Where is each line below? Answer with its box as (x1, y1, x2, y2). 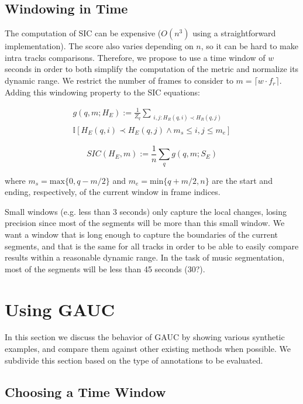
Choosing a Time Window (5, 382, 166, 400)
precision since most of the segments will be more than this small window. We (5, 217, 285, 229)
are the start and (212, 174, 273, 186)
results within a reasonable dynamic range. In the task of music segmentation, (5, 251, 285, 263)
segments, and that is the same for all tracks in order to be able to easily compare (5, 239, 299, 252)
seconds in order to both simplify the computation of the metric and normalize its (5, 63, 299, 75)
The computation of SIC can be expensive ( (5, 27, 161, 39)
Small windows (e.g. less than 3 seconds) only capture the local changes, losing (5, 205, 287, 217)
